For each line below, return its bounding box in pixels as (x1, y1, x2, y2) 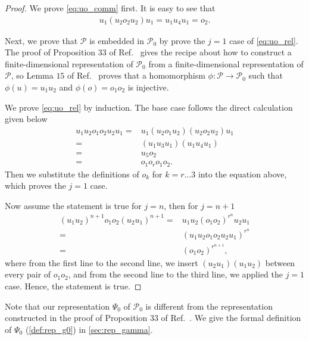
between (265, 256, 295, 269)
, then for (164, 199, 198, 211)
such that (248, 69, 283, 82)
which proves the (5, 179, 66, 192)
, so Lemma (11, 69, 54, 82)
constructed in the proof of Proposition (5, 311, 148, 324)
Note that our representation (5, 300, 110, 312)
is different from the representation (145, 300, 273, 312)
